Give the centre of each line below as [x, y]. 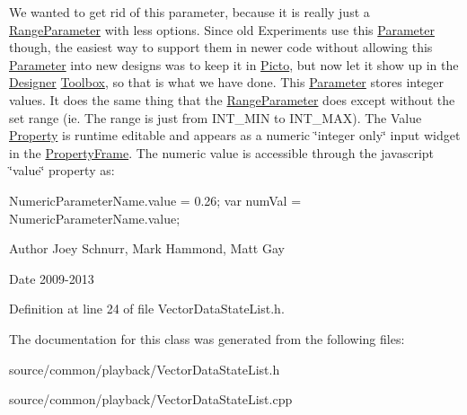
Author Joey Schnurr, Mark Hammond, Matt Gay [147, 248]
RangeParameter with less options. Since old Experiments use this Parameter [222, 29]
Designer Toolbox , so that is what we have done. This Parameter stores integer [227, 82]
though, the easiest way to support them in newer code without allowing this [221, 47]
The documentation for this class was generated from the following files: [207, 338]
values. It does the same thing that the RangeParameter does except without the [232, 99]
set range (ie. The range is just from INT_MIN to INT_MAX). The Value [216, 117]
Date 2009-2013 [52, 278]
